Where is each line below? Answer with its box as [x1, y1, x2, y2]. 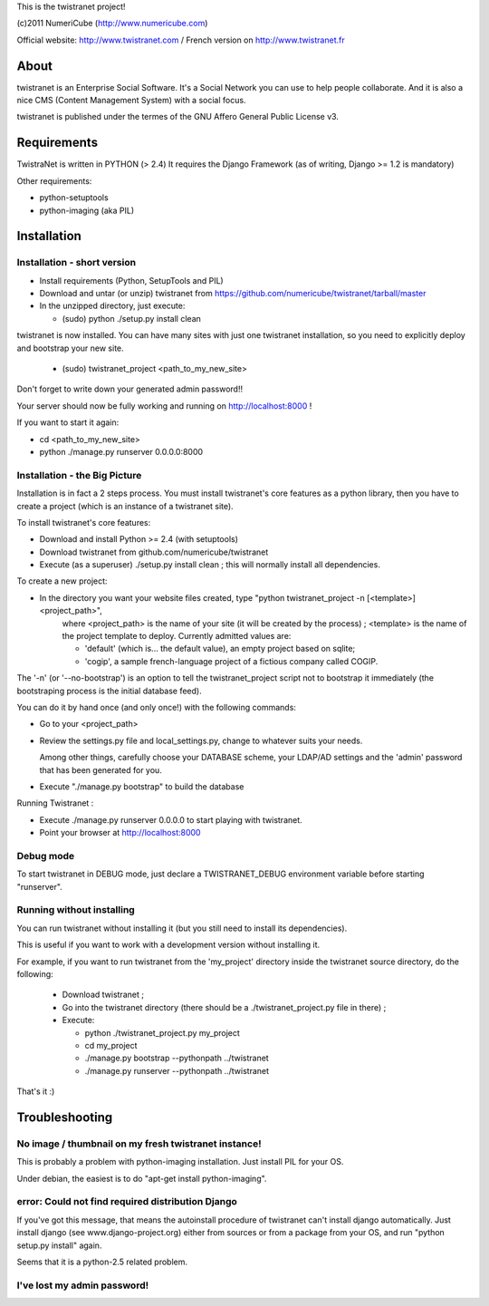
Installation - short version [16, 256, 136, 269]
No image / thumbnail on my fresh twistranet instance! [16, 1137, 262, 1150]
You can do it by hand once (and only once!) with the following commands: [16, 702, 296, 712]
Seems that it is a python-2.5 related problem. [16, 1256, 188, 1267]
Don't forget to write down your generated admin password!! [16, 383, 244, 394]
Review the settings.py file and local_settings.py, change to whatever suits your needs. [39, 735, 363, 746]
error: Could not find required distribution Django [16, 1195, 237, 1208]
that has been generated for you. [39, 764, 162, 775]
